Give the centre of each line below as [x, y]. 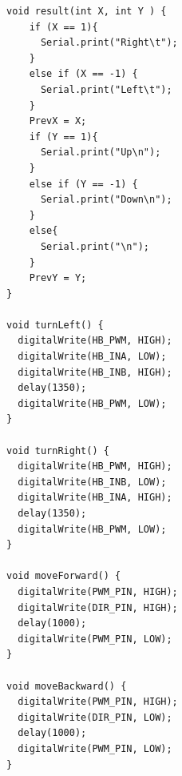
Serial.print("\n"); [95, 246]
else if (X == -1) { [83, 74]
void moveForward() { [64, 576]
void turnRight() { [58, 450]
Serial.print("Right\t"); [109, 43]
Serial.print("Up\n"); [101, 153]
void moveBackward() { [67, 686]
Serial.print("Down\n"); [106, 200]
